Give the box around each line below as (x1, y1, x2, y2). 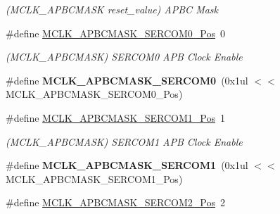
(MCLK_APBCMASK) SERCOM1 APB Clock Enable (6, 134, 243, 149)
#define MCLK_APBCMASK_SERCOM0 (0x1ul (6, 73, 248, 87)
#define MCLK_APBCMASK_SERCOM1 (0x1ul (6, 158, 248, 172)
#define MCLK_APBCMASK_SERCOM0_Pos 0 (6, 25, 225, 40)
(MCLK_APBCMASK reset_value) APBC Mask (6, 2, 219, 16)
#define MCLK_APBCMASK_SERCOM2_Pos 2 (6, 195, 225, 210)
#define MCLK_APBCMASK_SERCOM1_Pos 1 (6, 110, 225, 125)
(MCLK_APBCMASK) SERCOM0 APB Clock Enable (6, 49, 243, 64)
